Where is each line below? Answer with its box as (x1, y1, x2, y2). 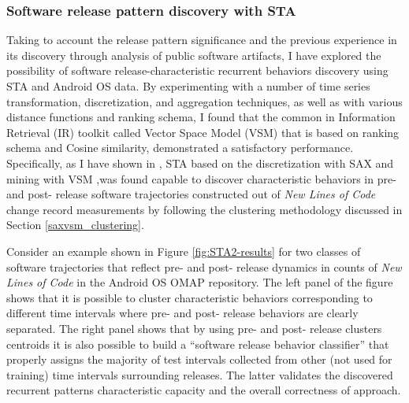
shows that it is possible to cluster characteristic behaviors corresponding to (6, 289, 373, 305)
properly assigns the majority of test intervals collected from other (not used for (6, 351, 392, 368)
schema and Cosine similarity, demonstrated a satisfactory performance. (6, 139, 354, 156)
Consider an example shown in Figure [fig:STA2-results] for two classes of (6, 242, 361, 259)
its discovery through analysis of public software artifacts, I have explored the (6, 46, 381, 63)
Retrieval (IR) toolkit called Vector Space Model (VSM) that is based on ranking (6, 124, 400, 140)
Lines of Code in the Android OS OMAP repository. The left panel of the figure (6, 274, 393, 290)
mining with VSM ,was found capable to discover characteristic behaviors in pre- (6, 170, 396, 187)
